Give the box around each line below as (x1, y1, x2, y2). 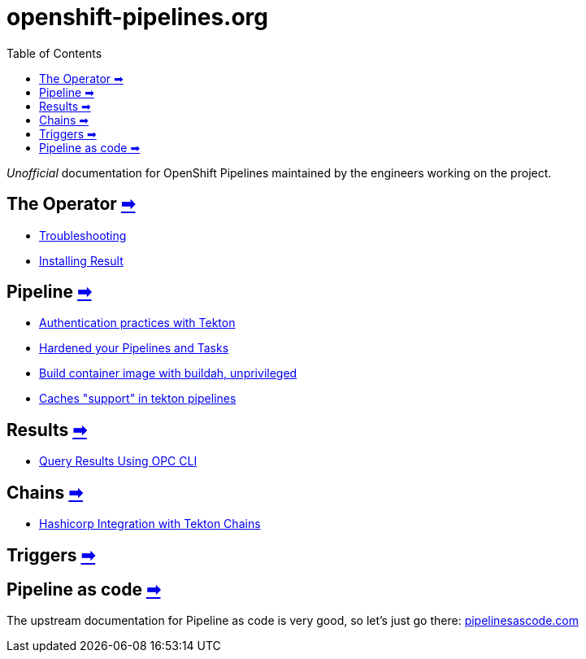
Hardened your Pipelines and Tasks (39, 341, 229, 356)
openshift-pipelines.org (7, 3, 269, 31)
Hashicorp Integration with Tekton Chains (39, 517, 261, 531)
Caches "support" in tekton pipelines (39, 391, 237, 406)
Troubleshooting (39, 228, 127, 242)
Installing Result (39, 253, 124, 268)
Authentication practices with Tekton (39, 316, 236, 330)
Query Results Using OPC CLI (39, 454, 198, 469)
